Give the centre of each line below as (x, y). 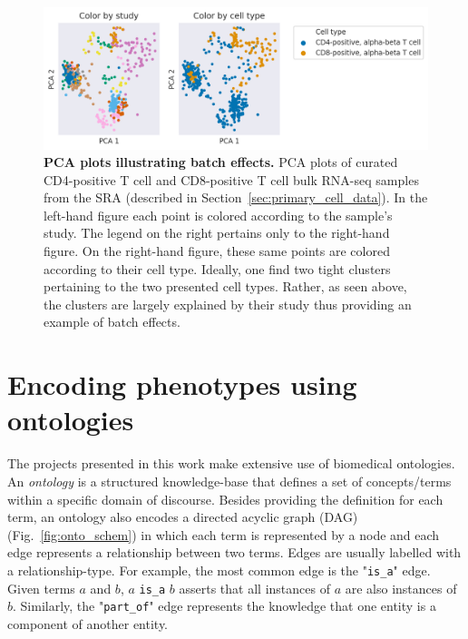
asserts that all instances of (254, 588)
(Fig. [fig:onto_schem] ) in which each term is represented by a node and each (224, 534)
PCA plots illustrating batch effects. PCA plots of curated (221, 162)
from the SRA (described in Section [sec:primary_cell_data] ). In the (236, 197)
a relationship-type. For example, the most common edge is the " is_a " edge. (219, 570)
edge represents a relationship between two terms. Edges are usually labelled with (234, 552)
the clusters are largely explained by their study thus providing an (228, 304)
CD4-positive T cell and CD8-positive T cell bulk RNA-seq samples (231, 179)
